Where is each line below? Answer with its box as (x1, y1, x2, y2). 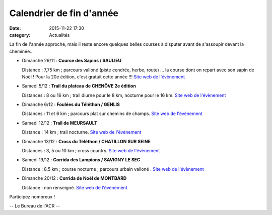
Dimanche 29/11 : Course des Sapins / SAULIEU (22, 58, 122, 64)
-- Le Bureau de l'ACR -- (9, 203, 60, 209)
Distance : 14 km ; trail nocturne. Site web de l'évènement (22, 129, 142, 135)
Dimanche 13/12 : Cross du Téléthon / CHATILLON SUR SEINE (22, 138, 151, 144)
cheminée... (9, 48, 34, 54)
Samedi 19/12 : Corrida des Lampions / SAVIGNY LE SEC (22, 157, 141, 163)
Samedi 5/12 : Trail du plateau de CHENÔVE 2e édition (22, 83, 136, 89)
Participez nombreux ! (9, 193, 55, 199)
